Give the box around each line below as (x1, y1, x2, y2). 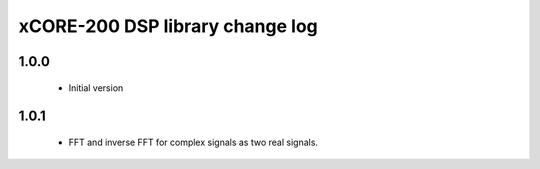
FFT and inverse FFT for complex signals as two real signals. (68, 136, 319, 148)
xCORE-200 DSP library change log (18, 15, 319, 37)
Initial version (68, 81, 124, 94)
